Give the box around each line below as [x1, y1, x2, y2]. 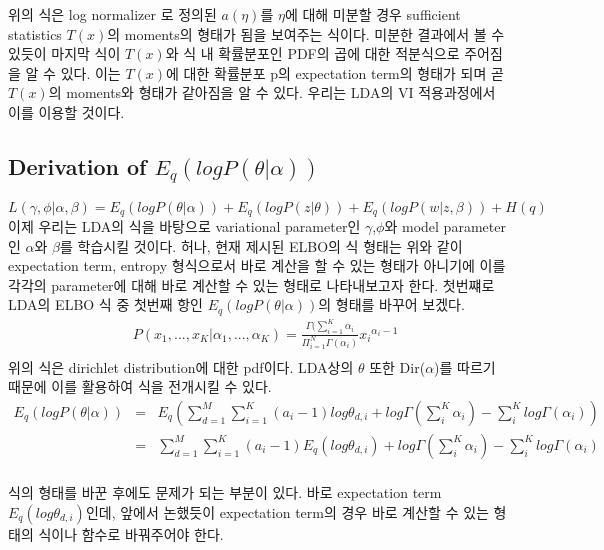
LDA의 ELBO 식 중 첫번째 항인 [8, 294, 203, 315]
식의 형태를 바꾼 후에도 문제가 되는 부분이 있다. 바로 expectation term [8, 481, 442, 502]
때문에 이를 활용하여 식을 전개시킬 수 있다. [8, 376, 272, 397]
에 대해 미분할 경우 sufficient [284, 4, 461, 24]
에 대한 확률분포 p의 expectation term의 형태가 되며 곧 [166, 62, 504, 83]
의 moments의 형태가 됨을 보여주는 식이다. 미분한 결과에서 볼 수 [107, 23, 505, 44]
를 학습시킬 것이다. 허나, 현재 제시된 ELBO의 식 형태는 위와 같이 [60, 235, 463, 256]
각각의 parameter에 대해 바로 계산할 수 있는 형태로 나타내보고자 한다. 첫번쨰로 [8, 274, 495, 295]
